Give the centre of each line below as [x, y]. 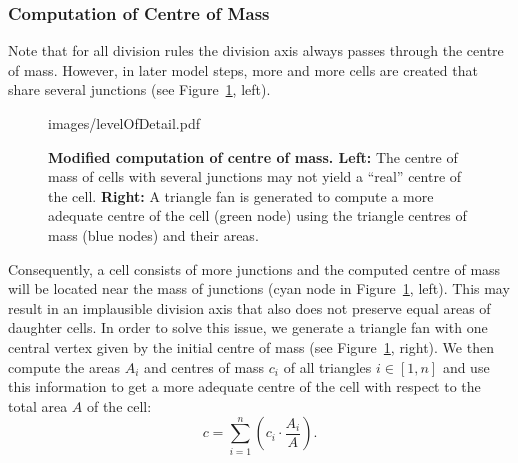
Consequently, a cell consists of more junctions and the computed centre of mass [254, 268]
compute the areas [64, 366]
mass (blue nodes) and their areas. [153, 234]
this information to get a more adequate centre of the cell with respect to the [244, 386]
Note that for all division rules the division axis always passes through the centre [256, 50]
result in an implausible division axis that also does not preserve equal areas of [249, 307]
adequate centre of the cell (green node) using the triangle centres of [257, 215]
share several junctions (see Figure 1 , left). [139, 89]
